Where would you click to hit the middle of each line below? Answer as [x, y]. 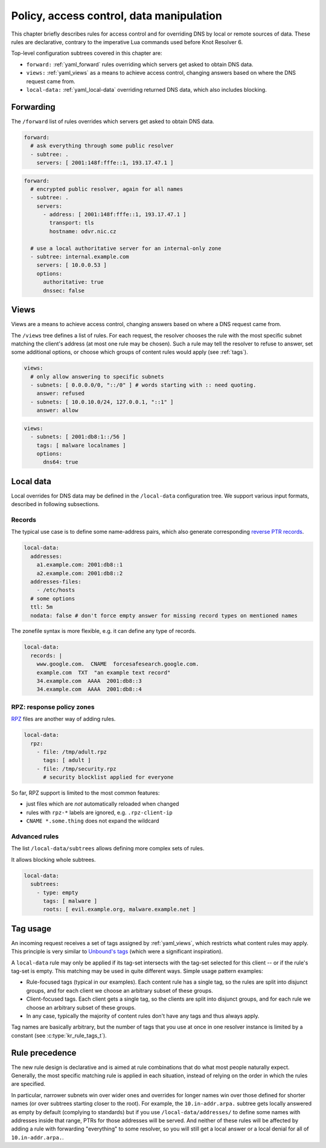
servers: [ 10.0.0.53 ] [72, 265]
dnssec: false [64, 290]
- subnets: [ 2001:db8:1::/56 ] [78, 437]
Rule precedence [44, 1053]
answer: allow [57, 410]
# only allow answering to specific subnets [97, 377]
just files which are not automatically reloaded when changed [103, 804]
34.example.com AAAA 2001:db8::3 [89, 681]
